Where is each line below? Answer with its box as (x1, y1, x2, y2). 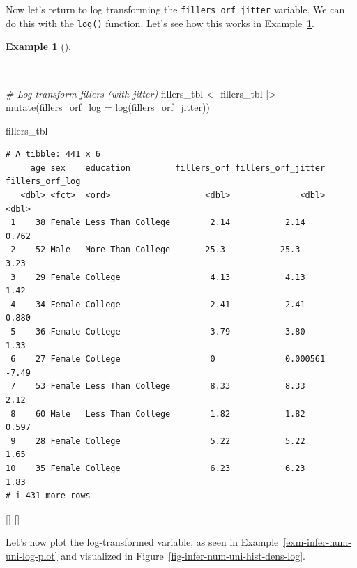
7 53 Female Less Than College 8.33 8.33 (10, 381, 305, 392)
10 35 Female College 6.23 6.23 (6, 463, 305, 473)
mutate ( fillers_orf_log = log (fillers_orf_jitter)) (6, 100, 210, 114)
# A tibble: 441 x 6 (6, 149, 101, 160)
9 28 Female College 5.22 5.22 (10, 436, 305, 446)
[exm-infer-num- (283, 535, 351, 549)
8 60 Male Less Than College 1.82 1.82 (10, 408, 305, 419)
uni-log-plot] (6, 548, 58, 562)
